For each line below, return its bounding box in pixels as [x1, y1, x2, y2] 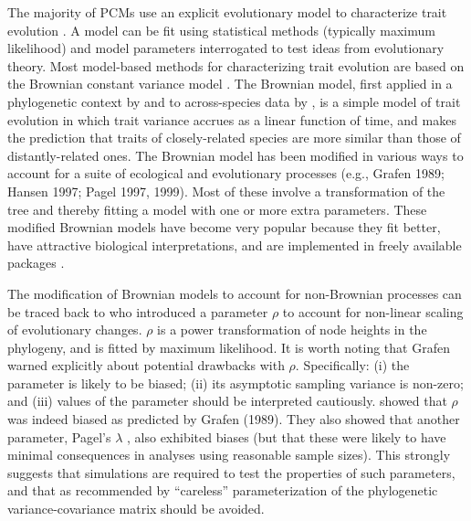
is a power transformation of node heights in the [157, 320, 427, 339]
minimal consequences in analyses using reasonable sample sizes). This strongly [7, 445, 451, 464]
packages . [7, 253, 65, 272]
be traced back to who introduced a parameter [7, 302, 268, 321]
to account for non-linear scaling [282, 302, 464, 321]
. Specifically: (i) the [295, 356, 410, 375]
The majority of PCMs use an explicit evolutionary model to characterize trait [7, 3, 447, 21]
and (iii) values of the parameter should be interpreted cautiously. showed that [7, 391, 447, 410]
